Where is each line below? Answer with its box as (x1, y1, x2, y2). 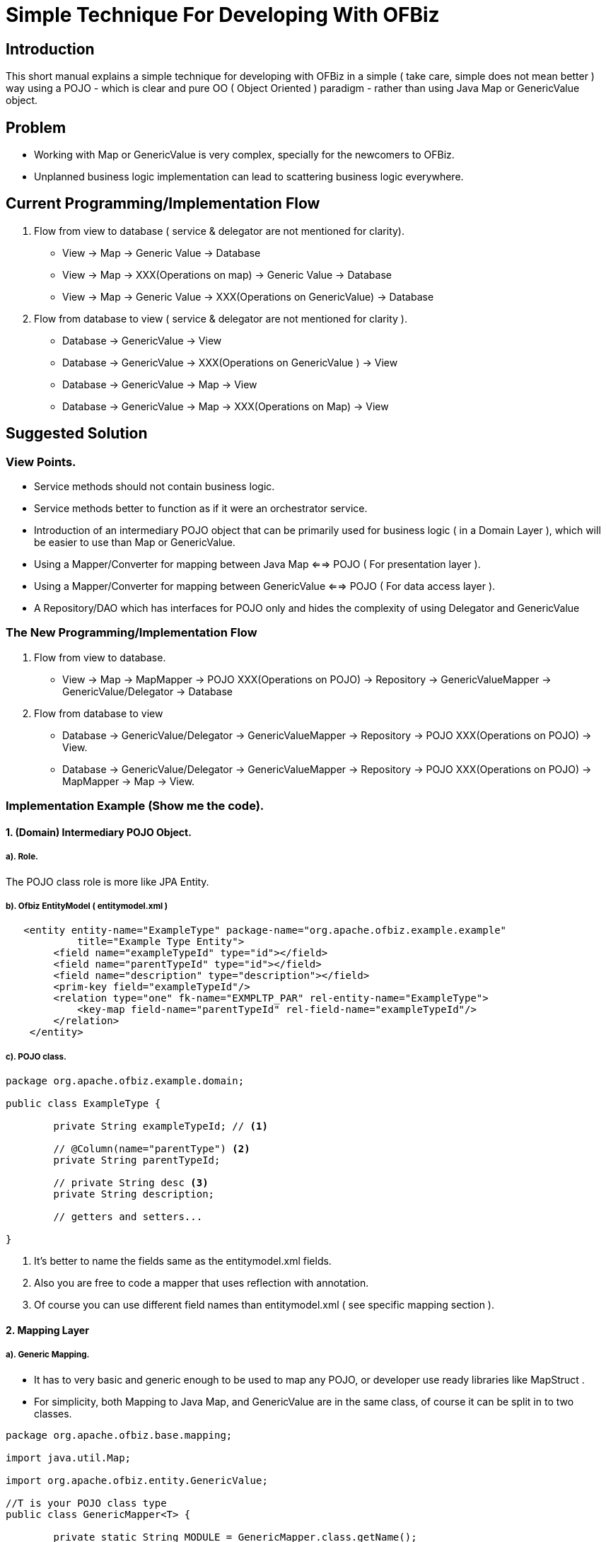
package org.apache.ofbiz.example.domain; (6, 1075, 245, 1087)
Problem (6, 118, 66, 137)
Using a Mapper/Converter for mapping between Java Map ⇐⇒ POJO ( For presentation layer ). (34, 558, 481, 571)
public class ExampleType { (6, 1098, 161, 1110)
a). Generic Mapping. (6, 1350, 90, 1360)
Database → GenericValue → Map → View (62, 378, 257, 390)
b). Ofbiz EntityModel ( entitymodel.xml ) (6, 900, 168, 911)
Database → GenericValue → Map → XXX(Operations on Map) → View (62, 400, 389, 412)
